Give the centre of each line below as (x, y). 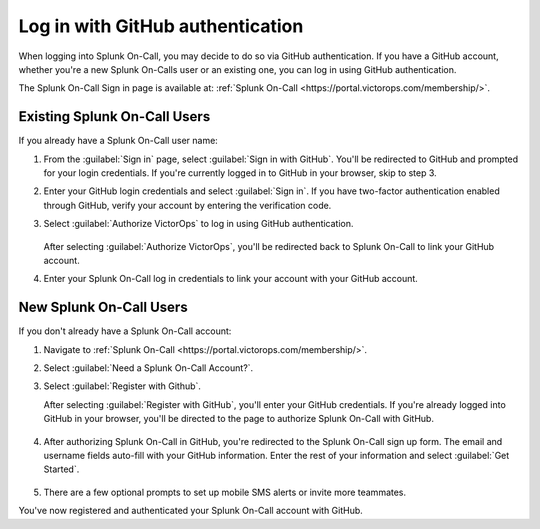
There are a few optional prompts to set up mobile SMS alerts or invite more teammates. (225, 492)
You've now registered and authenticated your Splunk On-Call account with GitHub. (191, 511)
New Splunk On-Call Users (103, 307)
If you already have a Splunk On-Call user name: (118, 141)
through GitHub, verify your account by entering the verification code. (187, 205)
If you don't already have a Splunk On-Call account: (125, 331)
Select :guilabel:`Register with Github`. (122, 386)
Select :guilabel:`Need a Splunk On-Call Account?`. (148, 368)
